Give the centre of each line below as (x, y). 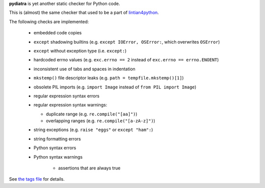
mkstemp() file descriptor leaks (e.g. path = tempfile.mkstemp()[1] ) (109, 78)
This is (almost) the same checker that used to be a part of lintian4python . (84, 13)
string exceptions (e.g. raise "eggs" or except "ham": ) (93, 130)
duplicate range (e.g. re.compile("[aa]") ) (92, 114)
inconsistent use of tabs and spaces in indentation (85, 69)
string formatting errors (57, 139)
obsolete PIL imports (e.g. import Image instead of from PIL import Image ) (115, 87)
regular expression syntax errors (66, 96)
